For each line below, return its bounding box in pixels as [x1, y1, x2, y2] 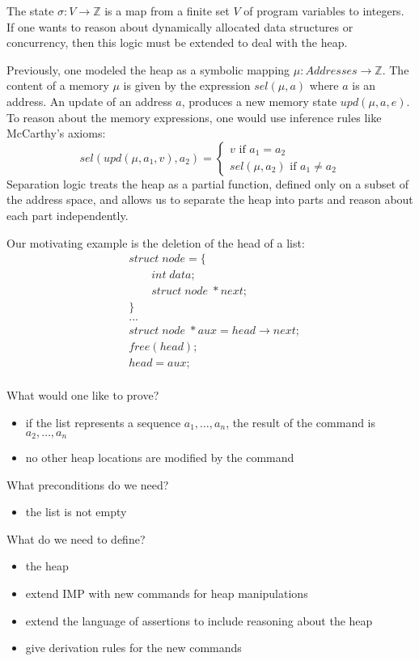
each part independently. [6, 206, 129, 223]
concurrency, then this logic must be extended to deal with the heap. [6, 34, 348, 51]
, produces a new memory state [181, 92, 337, 109]
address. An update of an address [6, 92, 172, 109]
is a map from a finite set [104, 2, 230, 19]
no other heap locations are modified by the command [25, 449, 294, 466]
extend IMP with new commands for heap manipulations [25, 585, 308, 602]
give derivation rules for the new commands [25, 639, 242, 656]
